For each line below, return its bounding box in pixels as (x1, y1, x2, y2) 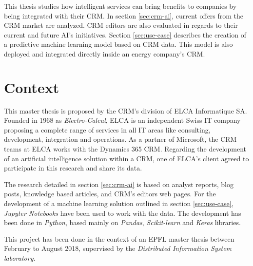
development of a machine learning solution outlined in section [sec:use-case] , (4, 198, 234, 209)
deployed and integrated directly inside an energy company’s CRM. (4, 48, 205, 58)
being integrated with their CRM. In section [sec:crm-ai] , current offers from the (4, 10, 244, 20)
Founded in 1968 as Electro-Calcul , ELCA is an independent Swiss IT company (4, 115, 241, 125)
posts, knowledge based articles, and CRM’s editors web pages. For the (4, 189, 216, 199)
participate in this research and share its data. (4, 163, 142, 173)
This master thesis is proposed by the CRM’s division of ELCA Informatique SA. (4, 105, 247, 115)
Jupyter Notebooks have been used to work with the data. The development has (4, 208, 241, 218)
